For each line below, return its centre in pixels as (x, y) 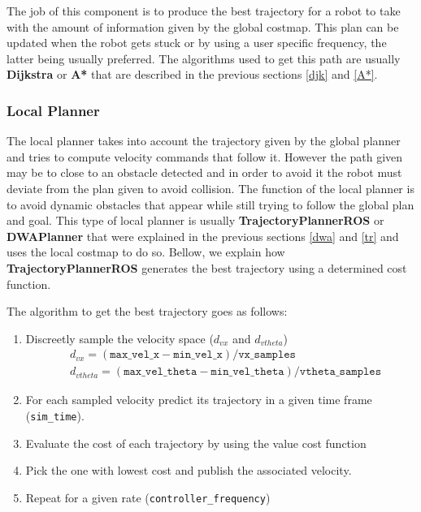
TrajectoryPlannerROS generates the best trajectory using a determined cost (207, 267)
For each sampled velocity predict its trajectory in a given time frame (199, 400)
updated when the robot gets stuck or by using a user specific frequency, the (197, 43)
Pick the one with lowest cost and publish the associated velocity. (189, 470)
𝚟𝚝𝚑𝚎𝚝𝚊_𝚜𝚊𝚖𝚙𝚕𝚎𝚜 (341, 372)
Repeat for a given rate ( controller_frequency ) (148, 497)
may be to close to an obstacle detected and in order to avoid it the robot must (204, 172)
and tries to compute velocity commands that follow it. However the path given (205, 156)
